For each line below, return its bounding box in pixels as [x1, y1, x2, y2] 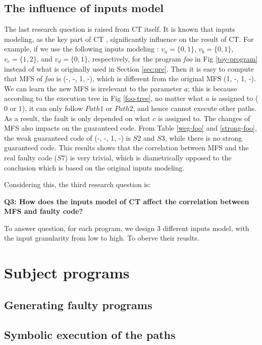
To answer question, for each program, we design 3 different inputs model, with [4, 222, 249, 233]
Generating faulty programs [4, 297, 152, 312]
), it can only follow [22, 102, 83, 113]
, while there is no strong [165, 132, 242, 143]
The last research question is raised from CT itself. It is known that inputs [4, 24, 235, 34]
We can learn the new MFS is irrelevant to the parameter [4, 83, 182, 93]
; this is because [188, 83, 237, 93]
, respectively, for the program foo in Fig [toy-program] [88, 53, 258, 64]
